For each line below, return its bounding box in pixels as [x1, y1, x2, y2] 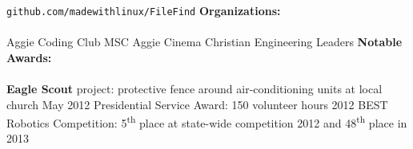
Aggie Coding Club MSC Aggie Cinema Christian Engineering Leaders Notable [6, 33, 403, 50]
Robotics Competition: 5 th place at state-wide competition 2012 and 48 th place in [6, 112, 407, 131]
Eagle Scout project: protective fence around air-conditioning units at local [6, 80, 383, 97]
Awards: [6, 49, 52, 65]
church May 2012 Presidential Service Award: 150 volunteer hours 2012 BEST [6, 96, 388, 112]
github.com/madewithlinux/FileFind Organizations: [6, 2, 281, 18]
